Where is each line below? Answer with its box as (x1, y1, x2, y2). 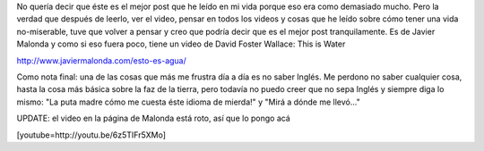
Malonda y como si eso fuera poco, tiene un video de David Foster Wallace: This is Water (16, 38, 346, 49)
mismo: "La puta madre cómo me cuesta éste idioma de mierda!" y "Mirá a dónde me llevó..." (16, 96, 360, 107)
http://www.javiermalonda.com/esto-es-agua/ (16, 55, 187, 66)
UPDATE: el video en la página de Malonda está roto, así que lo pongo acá (16, 113, 290, 124)
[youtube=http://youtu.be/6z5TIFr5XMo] (16, 130, 166, 140)
